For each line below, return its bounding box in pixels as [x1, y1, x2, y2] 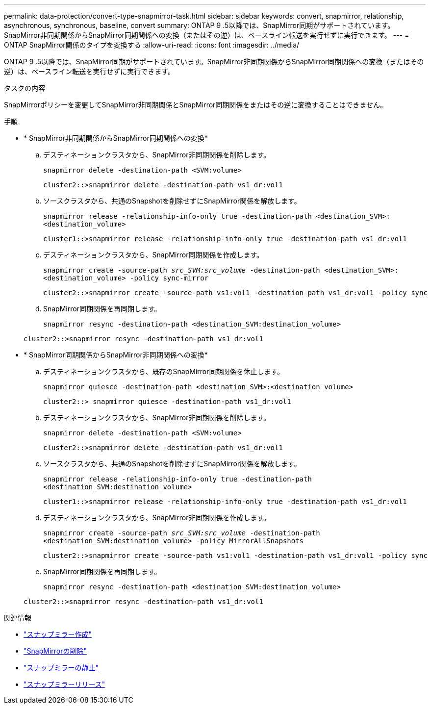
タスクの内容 [4, 84, 45, 92]
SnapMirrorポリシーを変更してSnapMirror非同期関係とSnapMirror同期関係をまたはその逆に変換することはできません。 [4, 101, 387, 109]
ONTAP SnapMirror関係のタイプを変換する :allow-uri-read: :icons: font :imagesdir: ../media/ [4, 41, 300, 49]
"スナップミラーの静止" [24, 663, 99, 672]
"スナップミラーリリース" [24, 680, 105, 688]
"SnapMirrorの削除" [24, 647, 87, 655]
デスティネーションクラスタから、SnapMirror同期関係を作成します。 [43, 251, 264, 259]
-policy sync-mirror [130, 274, 209, 282]
